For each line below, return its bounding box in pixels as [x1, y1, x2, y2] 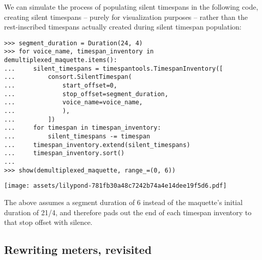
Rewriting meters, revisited [4, 242, 152, 257]
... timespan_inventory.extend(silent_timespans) [4, 141, 191, 149]
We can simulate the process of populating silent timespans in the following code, [4, 2, 258, 12]
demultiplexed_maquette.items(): [4, 56, 117, 64]
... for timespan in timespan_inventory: [4, 124, 161, 132]
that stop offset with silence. [4, 217, 93, 227]
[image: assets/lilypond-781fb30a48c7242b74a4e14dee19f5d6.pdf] [4, 182, 227, 190]
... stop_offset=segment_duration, [4, 90, 169, 98]
